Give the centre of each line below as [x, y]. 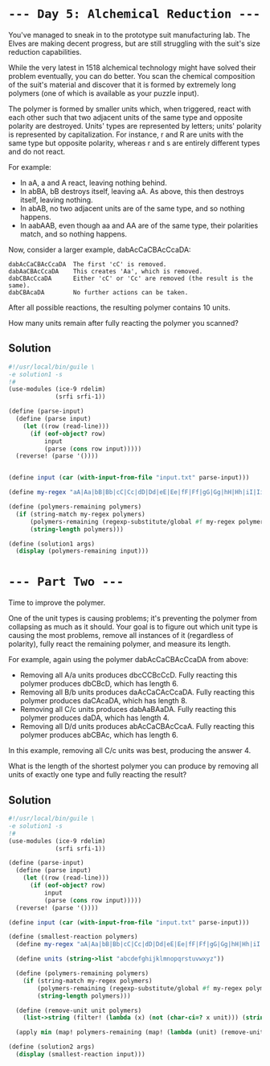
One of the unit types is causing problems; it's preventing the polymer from [133, 619]
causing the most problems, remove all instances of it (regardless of [121, 636]
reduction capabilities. [45, 51]
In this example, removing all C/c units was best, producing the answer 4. [130, 751]
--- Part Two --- [66, 582]
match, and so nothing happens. [73, 234]
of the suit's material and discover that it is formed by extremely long [122, 84]
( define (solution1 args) [51, 544]
